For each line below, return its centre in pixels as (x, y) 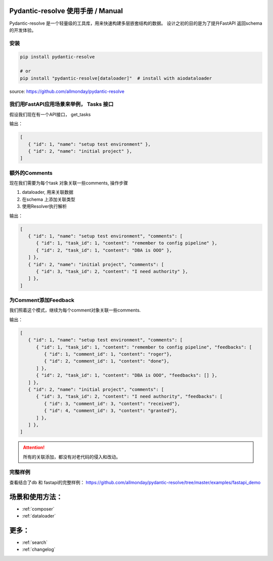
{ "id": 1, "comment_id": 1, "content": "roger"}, (108, 354)
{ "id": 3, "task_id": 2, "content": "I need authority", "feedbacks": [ (129, 397)
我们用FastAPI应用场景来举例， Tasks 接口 (61, 105)
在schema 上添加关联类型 (49, 199)
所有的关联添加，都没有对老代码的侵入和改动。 (72, 456)
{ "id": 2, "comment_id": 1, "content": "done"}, (106, 361)
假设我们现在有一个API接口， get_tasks (50, 114)
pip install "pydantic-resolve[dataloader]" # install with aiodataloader (116, 78)
